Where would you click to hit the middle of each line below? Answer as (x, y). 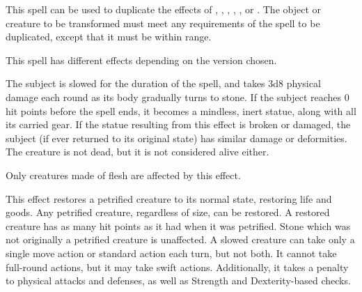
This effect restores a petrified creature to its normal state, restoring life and (169, 198)
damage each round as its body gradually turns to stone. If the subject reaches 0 (178, 97)
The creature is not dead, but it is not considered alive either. (137, 152)
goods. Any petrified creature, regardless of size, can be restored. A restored (168, 212)
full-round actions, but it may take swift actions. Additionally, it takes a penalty (177, 267)
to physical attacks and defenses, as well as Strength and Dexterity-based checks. (178, 281)
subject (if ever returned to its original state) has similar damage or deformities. (176, 138)
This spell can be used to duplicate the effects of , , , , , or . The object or (163, 9)
